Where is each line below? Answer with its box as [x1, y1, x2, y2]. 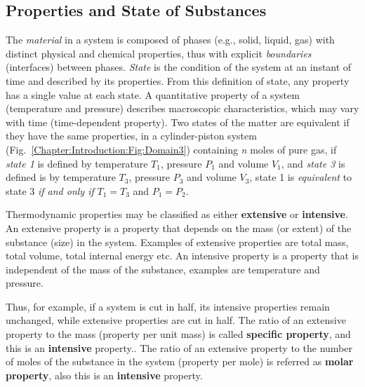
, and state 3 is [281, 156, 345, 170]
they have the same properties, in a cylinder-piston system [6, 128, 257, 143]
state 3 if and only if [6, 183, 94, 198]
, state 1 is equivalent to [249, 170, 352, 184]
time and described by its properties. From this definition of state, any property [6, 73, 350, 88]
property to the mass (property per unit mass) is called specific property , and [6, 327, 351, 341]
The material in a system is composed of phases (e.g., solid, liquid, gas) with [6, 32, 335, 47]
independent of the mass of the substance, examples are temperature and [6, 262, 320, 276]
